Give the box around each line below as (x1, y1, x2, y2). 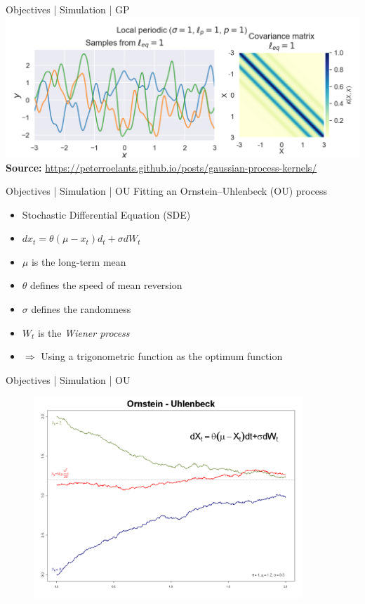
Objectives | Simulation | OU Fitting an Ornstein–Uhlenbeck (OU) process (6, 184, 327, 198)
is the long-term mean (31, 254, 126, 269)
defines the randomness (31, 302, 131, 316)
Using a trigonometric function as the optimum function (41, 349, 283, 364)
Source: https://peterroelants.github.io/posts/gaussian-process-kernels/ (6, 160, 317, 174)
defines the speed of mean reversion (30, 278, 182, 293)
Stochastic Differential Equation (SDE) (22, 207, 191, 221)
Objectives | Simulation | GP (6, 2, 130, 16)
